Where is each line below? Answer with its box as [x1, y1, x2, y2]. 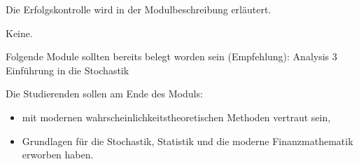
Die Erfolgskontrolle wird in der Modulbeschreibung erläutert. [6, 2, 272, 16]
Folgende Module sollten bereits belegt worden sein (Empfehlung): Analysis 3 [6, 49, 337, 64]
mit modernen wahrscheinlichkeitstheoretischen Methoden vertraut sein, [22, 109, 331, 124]
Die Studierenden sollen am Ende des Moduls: [6, 86, 203, 101]
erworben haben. [22, 147, 94, 162]
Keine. [6, 25, 33, 40]
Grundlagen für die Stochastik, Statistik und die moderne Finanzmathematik [22, 133, 353, 148]
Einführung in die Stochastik [6, 62, 129, 77]
